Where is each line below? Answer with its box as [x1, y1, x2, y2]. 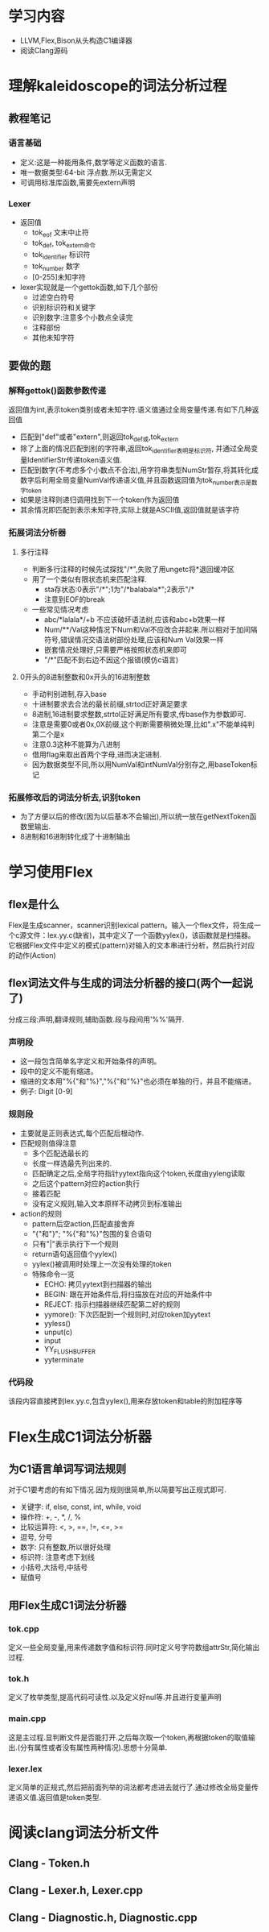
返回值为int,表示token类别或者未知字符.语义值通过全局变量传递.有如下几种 [8, 404, 252, 414]
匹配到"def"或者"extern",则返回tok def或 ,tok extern [19, 432, 179, 443]
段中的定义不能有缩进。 [19, 1067, 98, 1076]
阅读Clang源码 [19, 45, 68, 55]
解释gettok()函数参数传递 [8, 384, 107, 396]
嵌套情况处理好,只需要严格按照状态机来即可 [43, 645, 187, 654]
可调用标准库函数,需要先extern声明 [19, 177, 135, 187]
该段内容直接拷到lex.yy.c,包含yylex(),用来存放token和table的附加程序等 [8, 1396, 243, 1406]
